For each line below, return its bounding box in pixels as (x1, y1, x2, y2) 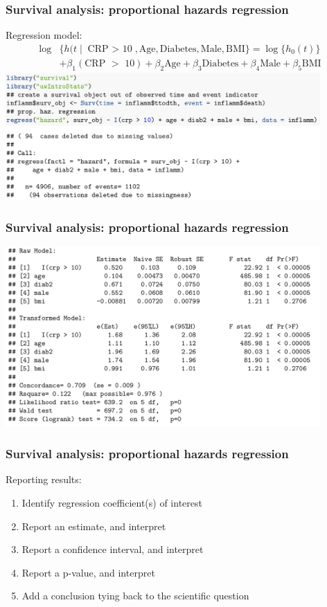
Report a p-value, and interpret (21, 565, 155, 579)
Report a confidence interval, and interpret (21, 542, 204, 556)
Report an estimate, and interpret (21, 518, 166, 533)
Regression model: (6, 28, 82, 42)
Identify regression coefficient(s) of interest (21, 496, 202, 510)
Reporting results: (6, 472, 82, 487)
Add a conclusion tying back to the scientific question (21, 588, 249, 603)
